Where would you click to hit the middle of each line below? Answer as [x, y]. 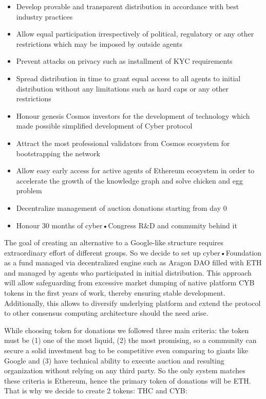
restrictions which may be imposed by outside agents [99, 43]
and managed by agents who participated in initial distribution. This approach [128, 272]
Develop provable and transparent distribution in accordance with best [128, 6]
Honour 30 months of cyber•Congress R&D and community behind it [127, 225]
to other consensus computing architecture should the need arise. [106, 313]
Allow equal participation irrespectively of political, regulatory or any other [135, 34]
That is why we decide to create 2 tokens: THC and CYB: [96, 391]
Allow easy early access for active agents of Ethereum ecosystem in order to [135, 170]
